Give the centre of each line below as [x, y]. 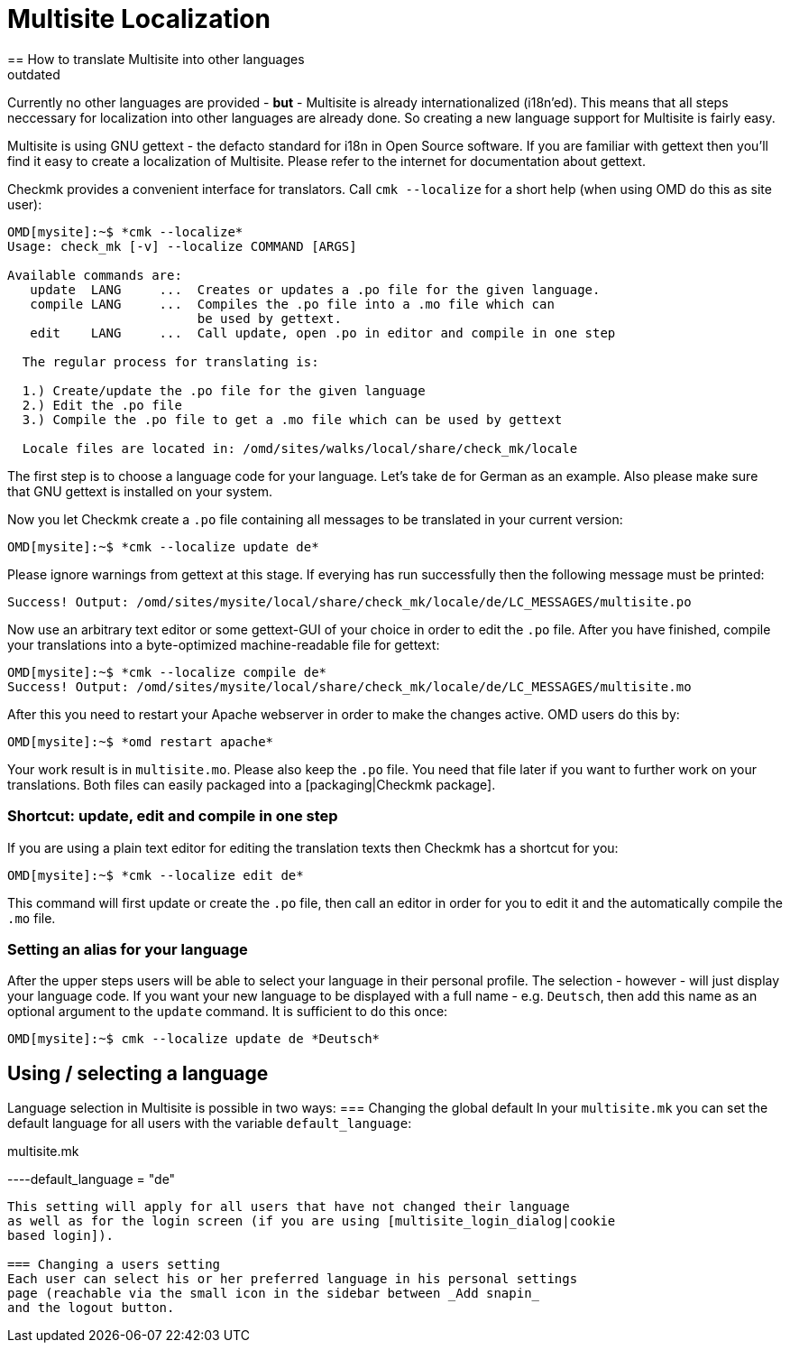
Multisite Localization [139, 19]
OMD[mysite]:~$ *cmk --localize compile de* [167, 672]
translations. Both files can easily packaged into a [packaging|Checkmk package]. [252, 784]
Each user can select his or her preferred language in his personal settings [293, 1279]
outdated [34, 74]
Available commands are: [95, 275]
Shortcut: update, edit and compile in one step [173, 816]
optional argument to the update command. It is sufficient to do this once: [228, 1012]
